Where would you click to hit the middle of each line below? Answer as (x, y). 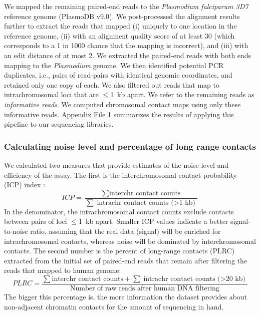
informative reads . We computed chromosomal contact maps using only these (122, 104)
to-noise (16, 231)
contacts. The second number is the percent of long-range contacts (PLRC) (119, 251)
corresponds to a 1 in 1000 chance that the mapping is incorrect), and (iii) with (126, 45)
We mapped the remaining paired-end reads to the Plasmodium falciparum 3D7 (126, 6)
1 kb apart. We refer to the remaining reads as (182, 94)
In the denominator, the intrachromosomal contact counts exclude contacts (119, 211)
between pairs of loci (36, 221)
